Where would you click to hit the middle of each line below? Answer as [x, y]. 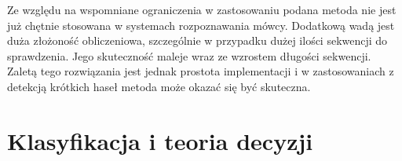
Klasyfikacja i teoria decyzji [160, 140]
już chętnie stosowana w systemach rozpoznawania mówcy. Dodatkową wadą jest [201, 25]
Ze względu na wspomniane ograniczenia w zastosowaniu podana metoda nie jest [202, 9]
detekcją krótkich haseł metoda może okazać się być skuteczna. [159, 86]
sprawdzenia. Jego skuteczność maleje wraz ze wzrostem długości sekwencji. [189, 55]
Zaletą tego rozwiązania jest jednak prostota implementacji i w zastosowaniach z [201, 71]
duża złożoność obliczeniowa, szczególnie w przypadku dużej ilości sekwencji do [197, 40]
